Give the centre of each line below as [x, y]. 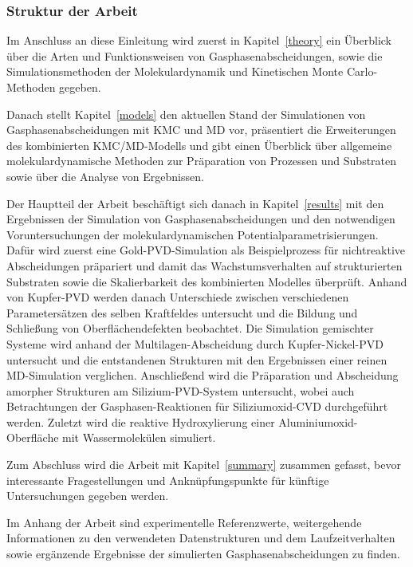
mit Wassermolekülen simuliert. [139, 437]
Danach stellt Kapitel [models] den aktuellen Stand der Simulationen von [186, 114]
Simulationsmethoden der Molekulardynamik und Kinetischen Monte [175, 71]
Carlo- [362, 71]
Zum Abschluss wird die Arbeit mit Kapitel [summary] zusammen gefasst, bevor [204, 465]
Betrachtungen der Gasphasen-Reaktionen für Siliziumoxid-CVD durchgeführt [197, 406]
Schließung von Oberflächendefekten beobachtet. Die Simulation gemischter [190, 328]
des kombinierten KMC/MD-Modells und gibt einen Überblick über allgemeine [199, 145]
